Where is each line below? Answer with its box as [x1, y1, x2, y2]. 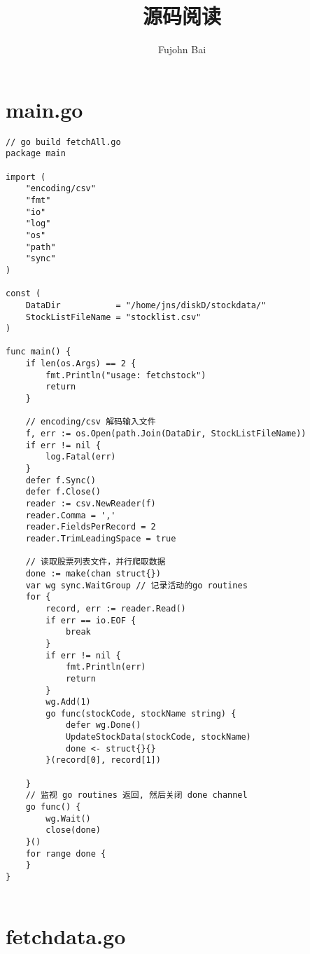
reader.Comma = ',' [25, 510, 116, 520]
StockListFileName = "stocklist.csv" [25, 312, 202, 322]
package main [6, 148, 66, 159]
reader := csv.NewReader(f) [25, 499, 156, 509]
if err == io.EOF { [45, 615, 136, 625]
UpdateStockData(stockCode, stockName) [65, 732, 251, 742]
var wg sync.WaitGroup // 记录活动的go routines [25, 580, 248, 590]
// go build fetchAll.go [6, 137, 121, 147]
